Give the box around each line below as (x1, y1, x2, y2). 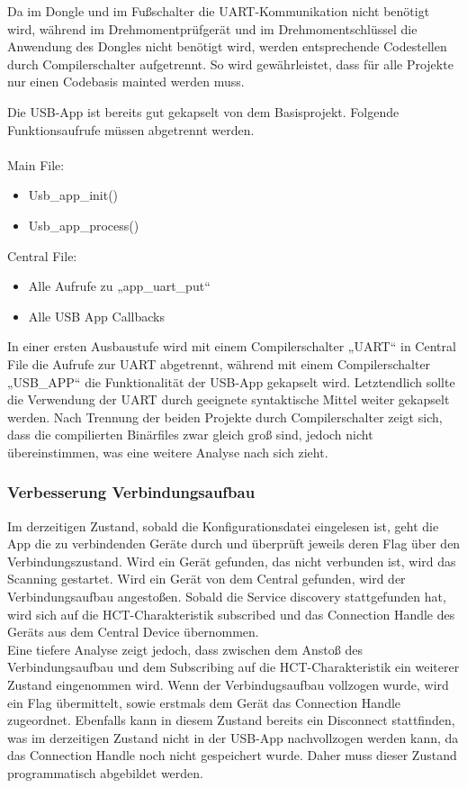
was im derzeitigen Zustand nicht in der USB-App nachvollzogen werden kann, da (7, 728, 459, 747)
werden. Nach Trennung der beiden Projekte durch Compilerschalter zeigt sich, (7, 407, 443, 426)
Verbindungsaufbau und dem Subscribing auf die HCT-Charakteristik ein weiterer (7, 657, 460, 676)
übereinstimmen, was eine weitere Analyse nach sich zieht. (7, 442, 328, 461)
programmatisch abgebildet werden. (7, 764, 203, 782)
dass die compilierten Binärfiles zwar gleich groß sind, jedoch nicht (7, 425, 373, 444)
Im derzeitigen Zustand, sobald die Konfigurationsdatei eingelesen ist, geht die (7, 516, 439, 535)
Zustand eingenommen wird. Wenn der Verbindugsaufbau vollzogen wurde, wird (7, 675, 449, 694)
